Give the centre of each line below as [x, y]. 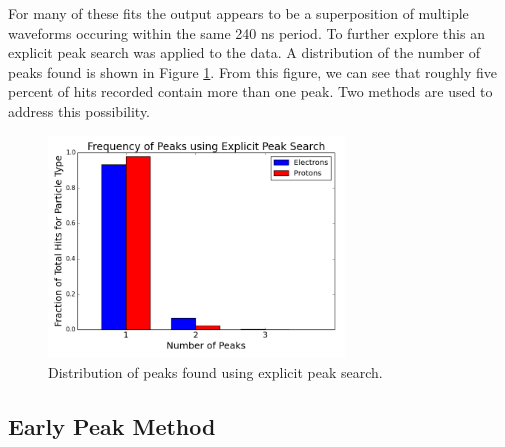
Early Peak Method [112, 425]
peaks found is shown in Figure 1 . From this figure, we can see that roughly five [253, 71]
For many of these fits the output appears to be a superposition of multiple [238, 13]
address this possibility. [79, 110]
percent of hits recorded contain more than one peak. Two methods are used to [250, 91]
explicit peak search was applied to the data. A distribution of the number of [244, 52]
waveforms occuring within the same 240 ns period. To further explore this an [246, 32]
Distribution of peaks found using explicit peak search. [215, 371]
